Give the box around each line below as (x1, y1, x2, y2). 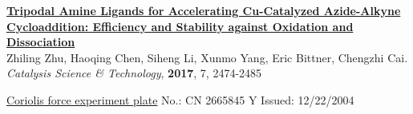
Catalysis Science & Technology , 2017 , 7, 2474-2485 (6, 65, 262, 81)
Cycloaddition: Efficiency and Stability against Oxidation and (6, 18, 354, 34)
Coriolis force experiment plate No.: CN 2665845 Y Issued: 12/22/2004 (6, 91, 354, 108)
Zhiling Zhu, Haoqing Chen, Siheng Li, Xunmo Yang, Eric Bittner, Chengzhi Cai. (6, 49, 408, 65)
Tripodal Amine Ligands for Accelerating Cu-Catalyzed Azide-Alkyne (6, 2, 401, 18)
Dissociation (6, 33, 75, 50)
